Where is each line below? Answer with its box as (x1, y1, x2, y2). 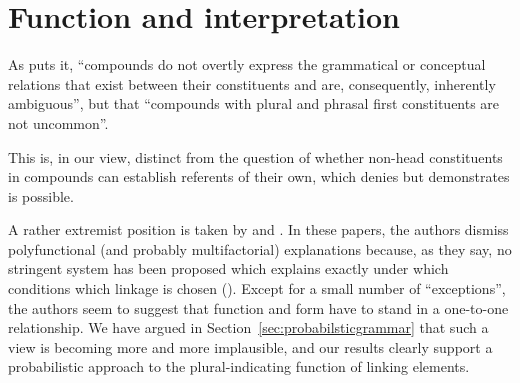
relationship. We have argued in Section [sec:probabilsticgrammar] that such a (8, 317, 489, 338)
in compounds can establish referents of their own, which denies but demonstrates (8, 166, 510, 187)
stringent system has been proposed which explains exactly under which (8, 258, 449, 279)
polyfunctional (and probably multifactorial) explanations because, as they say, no (8, 238, 512, 259)
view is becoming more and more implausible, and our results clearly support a (8, 336, 493, 357)
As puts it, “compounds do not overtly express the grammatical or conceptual (8, 54, 486, 75)
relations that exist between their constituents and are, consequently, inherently (8, 73, 496, 94)
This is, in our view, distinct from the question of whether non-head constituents (8, 146, 503, 167)
